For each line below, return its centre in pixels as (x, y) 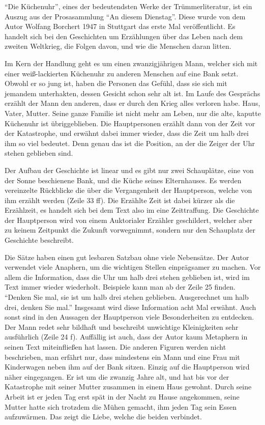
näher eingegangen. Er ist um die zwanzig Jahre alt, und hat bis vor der (117, 376)
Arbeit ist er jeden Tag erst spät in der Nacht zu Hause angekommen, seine (122, 396)
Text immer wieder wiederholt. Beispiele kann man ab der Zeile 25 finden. (120, 287)
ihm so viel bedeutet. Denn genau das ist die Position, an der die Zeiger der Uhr (130, 143)
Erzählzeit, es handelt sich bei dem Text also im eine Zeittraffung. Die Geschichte (132, 210)
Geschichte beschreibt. (39, 240)
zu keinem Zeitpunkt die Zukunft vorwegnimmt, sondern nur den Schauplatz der (130, 230)
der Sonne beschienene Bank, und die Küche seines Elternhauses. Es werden (123, 180)
